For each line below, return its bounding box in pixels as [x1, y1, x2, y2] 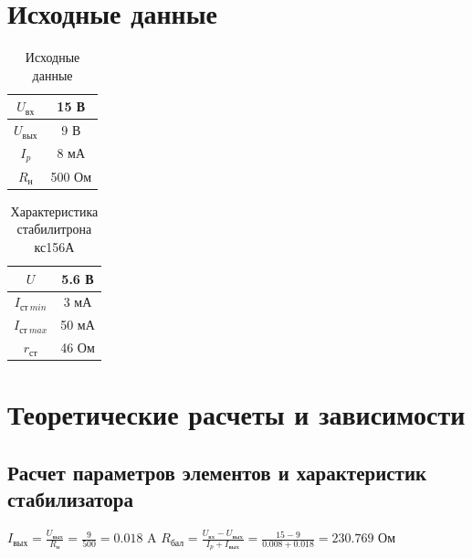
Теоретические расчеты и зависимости [7, 395, 466, 433]
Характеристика [10, 201, 99, 220]
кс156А [34, 237, 75, 256]
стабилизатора [7, 485, 133, 513]
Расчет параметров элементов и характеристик [7, 458, 427, 486]
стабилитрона [16, 219, 92, 238]
